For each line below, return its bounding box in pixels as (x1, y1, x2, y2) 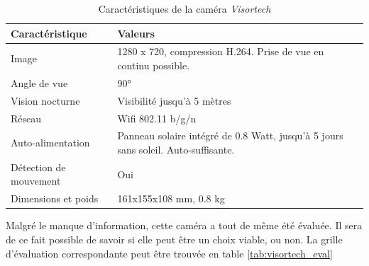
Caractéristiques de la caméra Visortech (98, 1, 271, 16)
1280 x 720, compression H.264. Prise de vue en (117, 44, 324, 59)
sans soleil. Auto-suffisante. (117, 142, 235, 156)
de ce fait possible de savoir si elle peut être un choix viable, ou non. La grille (6, 231, 343, 246)
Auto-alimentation (11, 135, 90, 150)
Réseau (11, 110, 42, 125)
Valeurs (117, 25, 155, 40)
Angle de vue (11, 75, 68, 90)
